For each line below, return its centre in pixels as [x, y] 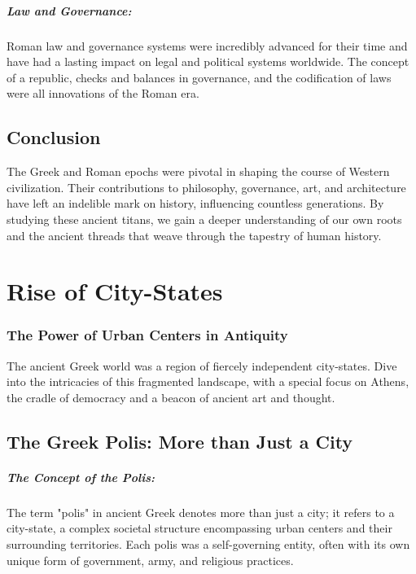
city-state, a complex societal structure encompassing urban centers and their [199, 528]
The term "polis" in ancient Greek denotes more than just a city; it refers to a [201, 512]
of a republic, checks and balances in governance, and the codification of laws [199, 77]
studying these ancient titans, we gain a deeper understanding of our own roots [204, 219]
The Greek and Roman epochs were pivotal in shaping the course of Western [198, 171]
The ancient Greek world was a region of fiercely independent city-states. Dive [202, 365]
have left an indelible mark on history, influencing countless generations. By [195, 203]
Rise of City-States [115, 291]
